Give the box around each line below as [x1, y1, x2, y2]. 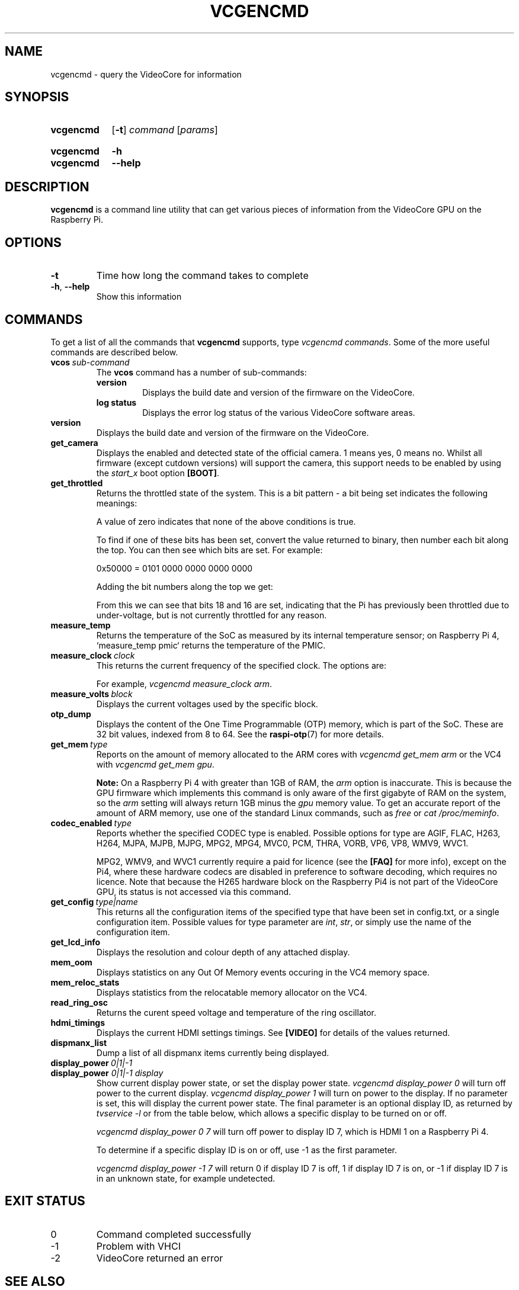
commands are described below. [50, 346, 178, 357]
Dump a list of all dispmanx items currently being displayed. [96, 1047, 329, 1058]
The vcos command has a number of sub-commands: [96, 367, 307, 377]
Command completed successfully [96, 1228, 251, 1240]
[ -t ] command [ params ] [111, 124, 218, 136]
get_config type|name [50, 896, 138, 907]
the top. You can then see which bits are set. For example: [96, 544, 323, 555]
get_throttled [50, 477, 103, 488]
